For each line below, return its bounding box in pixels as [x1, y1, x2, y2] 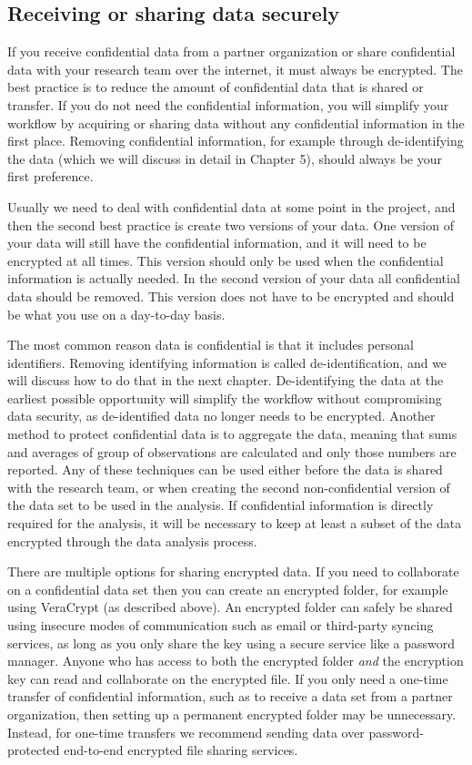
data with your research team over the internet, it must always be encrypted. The [7, 59, 463, 78]
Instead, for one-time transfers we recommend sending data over [7, 722, 365, 741]
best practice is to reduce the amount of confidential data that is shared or [7, 77, 424, 97]
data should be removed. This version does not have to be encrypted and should [7, 286, 455, 305]
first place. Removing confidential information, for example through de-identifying [7, 131, 464, 150]
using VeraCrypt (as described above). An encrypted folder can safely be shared [7, 597, 453, 617]
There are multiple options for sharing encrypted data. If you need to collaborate [7, 562, 459, 581]
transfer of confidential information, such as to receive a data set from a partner [7, 687, 453, 706]
